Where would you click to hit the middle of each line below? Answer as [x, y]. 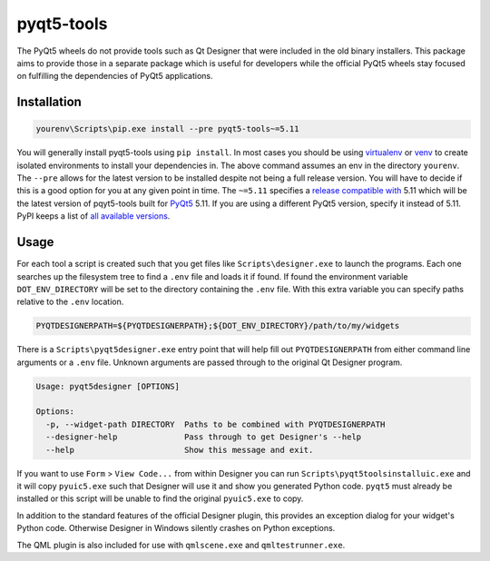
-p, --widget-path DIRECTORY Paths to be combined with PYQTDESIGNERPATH [216, 424]
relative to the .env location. [70, 302]
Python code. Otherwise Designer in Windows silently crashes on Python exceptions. [176, 528]
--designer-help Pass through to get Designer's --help [204, 437]
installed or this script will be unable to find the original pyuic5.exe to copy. [160, 498]
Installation [49, 102]
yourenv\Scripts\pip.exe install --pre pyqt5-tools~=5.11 [167, 129]
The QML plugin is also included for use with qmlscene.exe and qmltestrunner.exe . [181, 545]
